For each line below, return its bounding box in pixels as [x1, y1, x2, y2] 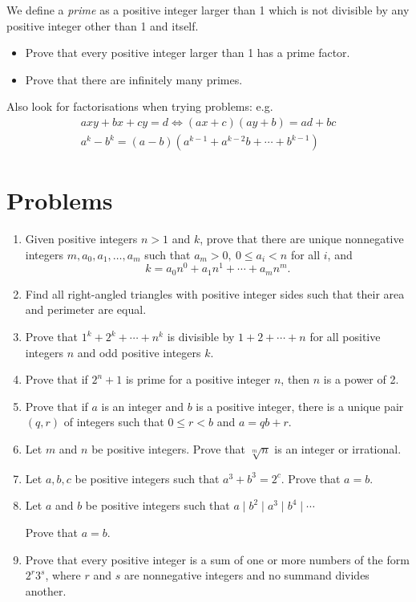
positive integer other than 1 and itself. [6, 17, 199, 34]
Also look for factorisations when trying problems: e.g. [6, 98, 273, 115]
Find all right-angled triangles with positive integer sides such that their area [25, 285, 405, 302]
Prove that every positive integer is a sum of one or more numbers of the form [25, 551, 410, 567]
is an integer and [101, 397, 184, 414]
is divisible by [167, 328, 235, 345]
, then [281, 371, 310, 388]
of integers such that [63, 413, 164, 430]
